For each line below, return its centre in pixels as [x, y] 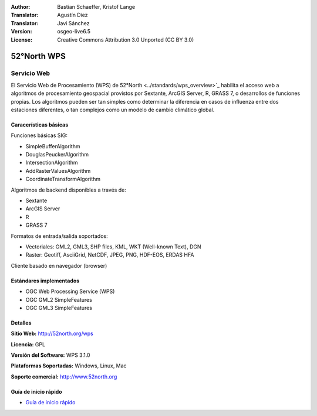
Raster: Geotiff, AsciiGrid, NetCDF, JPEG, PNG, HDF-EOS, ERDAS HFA [110, 255]
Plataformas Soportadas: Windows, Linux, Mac [69, 366]
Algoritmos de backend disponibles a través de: [68, 190]
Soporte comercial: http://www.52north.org [64, 376]
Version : [21, 32]
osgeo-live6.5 [74, 32]
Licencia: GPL [28, 344]
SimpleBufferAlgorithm [53, 146]
